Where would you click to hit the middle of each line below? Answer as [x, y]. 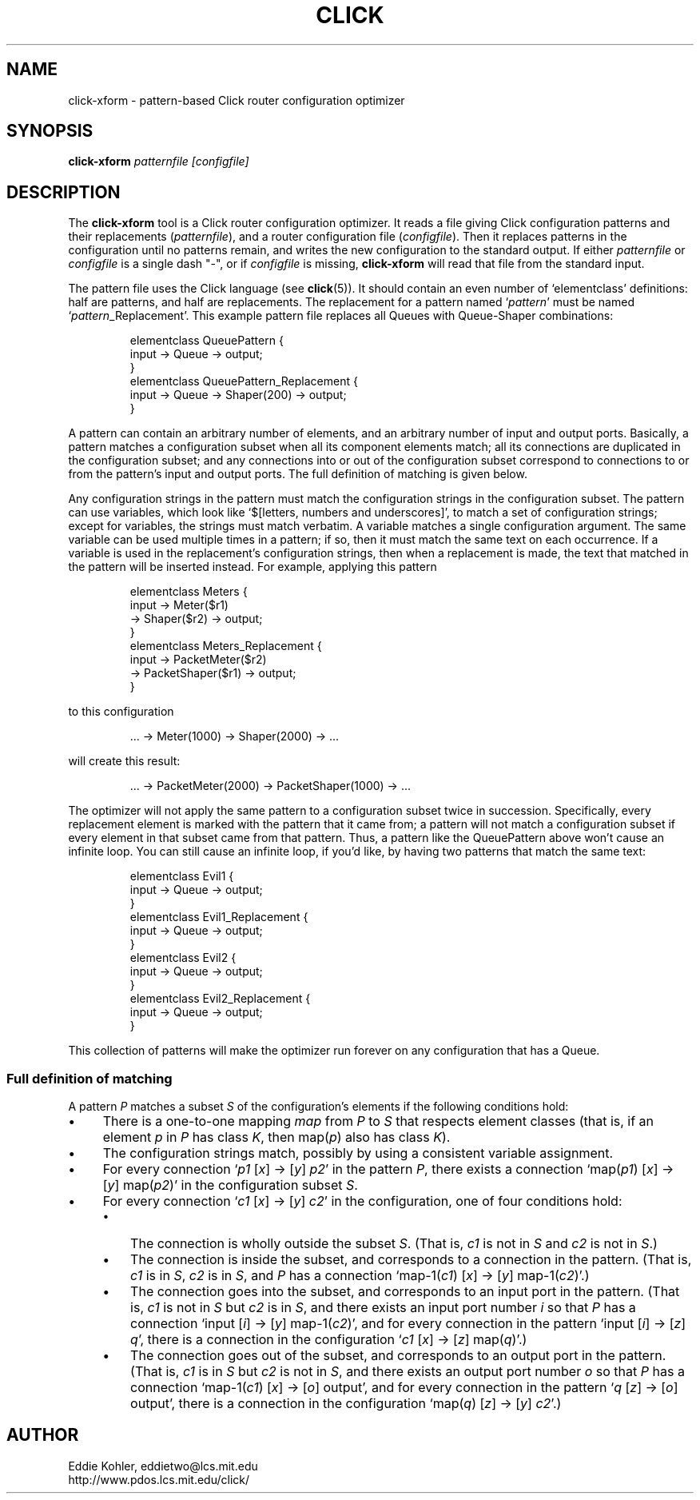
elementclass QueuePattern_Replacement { [244, 381]
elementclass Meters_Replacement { [226, 646]
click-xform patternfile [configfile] [159, 162]
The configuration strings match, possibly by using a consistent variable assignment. [358, 1153]
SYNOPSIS [50, 131]
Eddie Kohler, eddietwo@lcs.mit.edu [163, 1466]
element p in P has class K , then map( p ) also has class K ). [276, 1137]
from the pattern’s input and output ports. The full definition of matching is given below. [298, 474]
